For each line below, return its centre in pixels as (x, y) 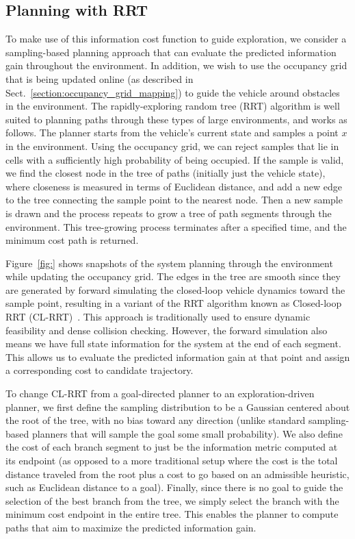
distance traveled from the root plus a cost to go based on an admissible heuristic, (177, 474)
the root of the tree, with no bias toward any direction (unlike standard (156, 420)
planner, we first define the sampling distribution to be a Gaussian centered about (178, 406)
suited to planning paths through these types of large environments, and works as (176, 119)
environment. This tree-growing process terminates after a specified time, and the (176, 226)
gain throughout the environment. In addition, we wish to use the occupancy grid (176, 65)
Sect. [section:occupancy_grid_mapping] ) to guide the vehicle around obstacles (173, 92)
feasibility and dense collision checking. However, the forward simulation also (167, 330)
